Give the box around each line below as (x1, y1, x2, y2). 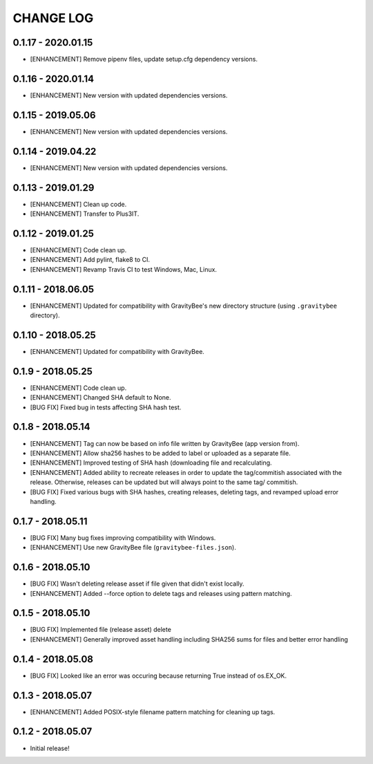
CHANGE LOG (12, 10, 94, 26)
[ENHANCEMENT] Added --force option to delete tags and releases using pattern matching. (30, 589, 292, 597)
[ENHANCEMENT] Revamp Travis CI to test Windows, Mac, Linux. (30, 265, 218, 273)
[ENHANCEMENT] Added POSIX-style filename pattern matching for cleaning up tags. (30, 707, 276, 716)
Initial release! (30, 744, 70, 752)
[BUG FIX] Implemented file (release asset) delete (30, 626, 172, 634)
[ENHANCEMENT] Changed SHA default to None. (30, 393, 172, 402)
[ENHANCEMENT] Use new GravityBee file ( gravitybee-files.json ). (30, 543, 236, 552)
